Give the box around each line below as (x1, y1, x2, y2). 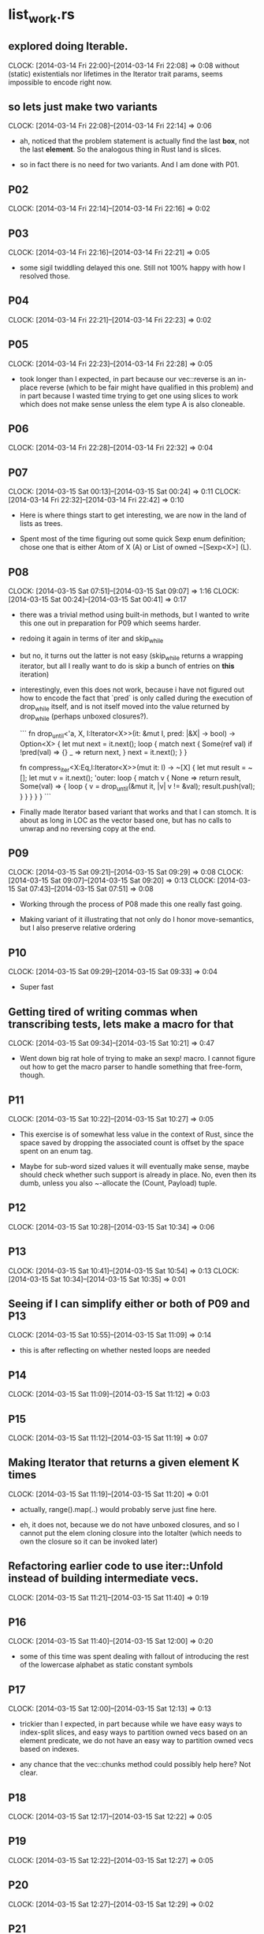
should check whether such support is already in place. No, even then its (19, 1170, 257, 1179)
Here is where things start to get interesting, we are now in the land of (19, 510, 247, 520)
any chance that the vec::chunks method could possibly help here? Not (19, 1760, 251, 1769)
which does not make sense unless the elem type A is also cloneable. (19, 399, 246, 409)
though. (19, 1070, 46, 1080)
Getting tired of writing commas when (8, 1005, 199, 1018)
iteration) (19, 669, 50, 679)
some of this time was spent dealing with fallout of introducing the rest (19, 1652, 250, 1661)
